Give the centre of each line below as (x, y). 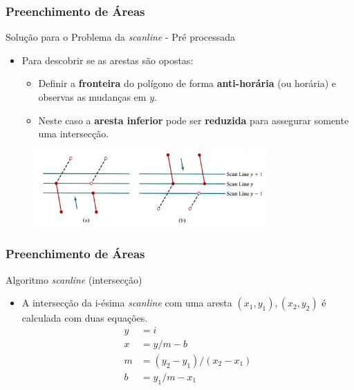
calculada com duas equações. (85, 318)
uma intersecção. (74, 134)
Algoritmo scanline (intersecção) (74, 279)
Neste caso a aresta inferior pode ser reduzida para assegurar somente (194, 120)
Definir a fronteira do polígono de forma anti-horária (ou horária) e (187, 83)
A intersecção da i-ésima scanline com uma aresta (127, 303)
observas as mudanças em (92, 97)
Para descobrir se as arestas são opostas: (108, 60)
